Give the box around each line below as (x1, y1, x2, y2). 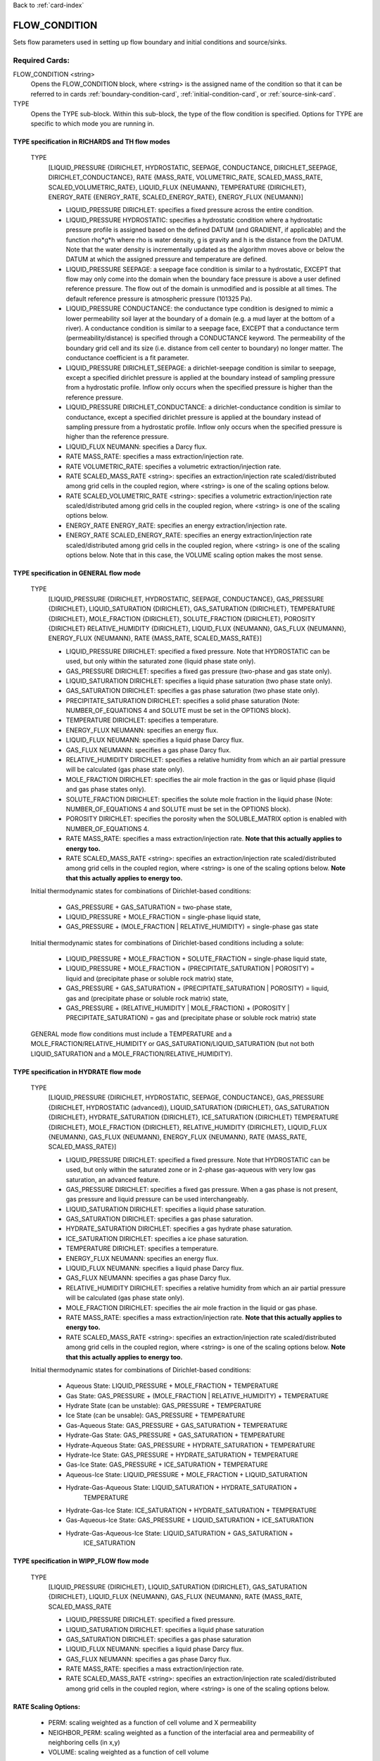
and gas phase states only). (65, 785, 146, 794)
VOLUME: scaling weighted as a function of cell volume (48, 1748, 209, 1757)
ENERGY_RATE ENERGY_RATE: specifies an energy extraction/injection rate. (65, 521, 287, 530)
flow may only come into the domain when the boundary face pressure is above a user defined (65, 275, 341, 283)
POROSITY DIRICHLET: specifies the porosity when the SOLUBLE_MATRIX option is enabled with (65, 814, 348, 823)
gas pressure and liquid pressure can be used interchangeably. (65, 1195, 249, 1204)
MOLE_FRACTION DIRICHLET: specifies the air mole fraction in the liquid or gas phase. (65, 1303, 318, 1312)
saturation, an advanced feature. (65, 1175, 161, 1183)
